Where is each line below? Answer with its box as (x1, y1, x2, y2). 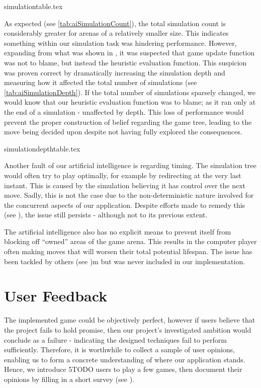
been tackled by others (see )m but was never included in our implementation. (4, 256, 245, 266)
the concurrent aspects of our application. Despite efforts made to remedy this (4, 199, 245, 210)
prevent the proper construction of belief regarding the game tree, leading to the (4, 116, 252, 127)
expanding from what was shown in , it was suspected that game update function (4, 47, 255, 58)
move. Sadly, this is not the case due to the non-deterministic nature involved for (4, 190, 254, 200)
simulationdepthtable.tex (4, 143, 80, 153)
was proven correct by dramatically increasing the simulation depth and (4, 67, 225, 77)
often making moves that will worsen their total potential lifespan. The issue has (4, 246, 252, 257)
